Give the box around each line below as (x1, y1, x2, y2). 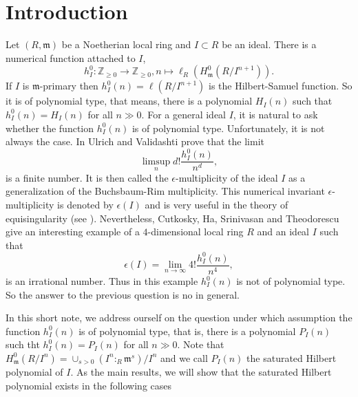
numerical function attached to (6, 50, 136, 65)
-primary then (39, 78, 98, 93)
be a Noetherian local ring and (61, 37, 191, 52)
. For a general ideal (141, 107, 226, 121)
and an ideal (257, 224, 310, 239)
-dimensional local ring (147, 224, 244, 239)
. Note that (177, 337, 224, 352)
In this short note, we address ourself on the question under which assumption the (6, 310, 352, 325)
